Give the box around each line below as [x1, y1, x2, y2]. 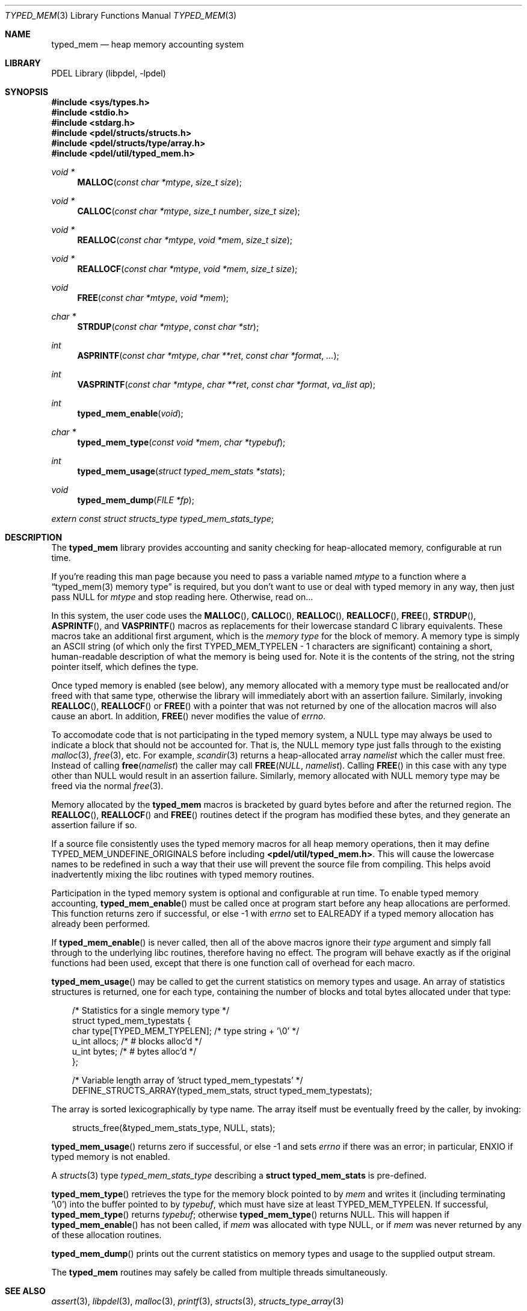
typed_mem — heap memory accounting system [51, 39, 244, 49]
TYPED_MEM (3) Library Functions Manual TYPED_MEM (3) [5, 10, 237, 20]
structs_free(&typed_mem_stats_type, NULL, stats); [72, 1123, 276, 1133]
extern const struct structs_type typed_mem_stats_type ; [51, 513, 274, 524]
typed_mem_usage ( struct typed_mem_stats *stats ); [77, 466, 285, 476]
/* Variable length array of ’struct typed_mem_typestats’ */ [72, 1075, 303, 1085]
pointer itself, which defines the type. [51, 662, 199, 672]
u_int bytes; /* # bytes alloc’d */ [72, 1046, 197, 1056]
